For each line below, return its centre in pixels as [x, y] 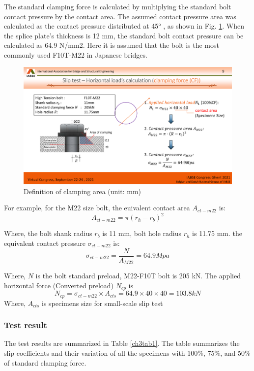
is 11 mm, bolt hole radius [142, 233]
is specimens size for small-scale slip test [102, 303]
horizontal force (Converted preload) [59, 285]
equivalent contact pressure [45, 243]
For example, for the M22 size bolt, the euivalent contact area [97, 208]
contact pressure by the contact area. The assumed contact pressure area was [120, 16]
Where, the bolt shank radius [48, 233]
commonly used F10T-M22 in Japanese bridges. [76, 54]
